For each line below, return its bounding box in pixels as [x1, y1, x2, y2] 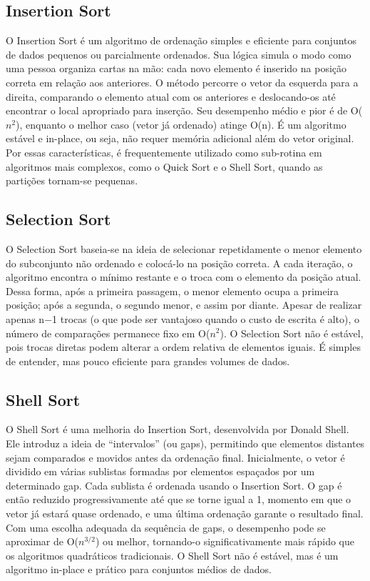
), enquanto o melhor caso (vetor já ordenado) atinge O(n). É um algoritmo [16, 116, 346, 131]
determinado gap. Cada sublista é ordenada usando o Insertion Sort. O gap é [6, 477, 342, 492]
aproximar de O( [6, 534, 78, 549]
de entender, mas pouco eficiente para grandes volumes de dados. [6, 353, 290, 368]
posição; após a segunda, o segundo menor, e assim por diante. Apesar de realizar [6, 297, 362, 312]
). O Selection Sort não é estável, [220, 325, 364, 340]
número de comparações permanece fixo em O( [6, 325, 210, 340]
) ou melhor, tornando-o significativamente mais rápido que [95, 534, 355, 549]
